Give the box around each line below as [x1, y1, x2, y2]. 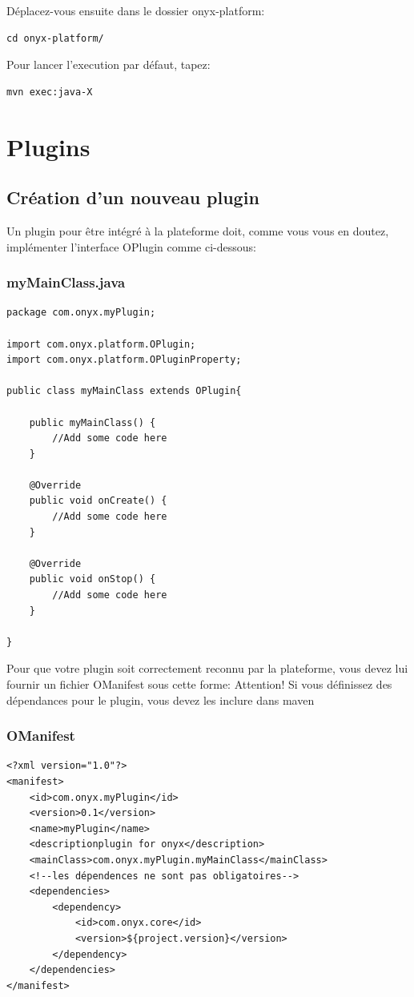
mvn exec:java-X [6, 86, 93, 98]
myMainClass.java [6, 272, 126, 292]
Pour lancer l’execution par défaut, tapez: [6, 56, 211, 73]
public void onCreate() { [29, 495, 167, 507]
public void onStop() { [29, 573, 156, 585]
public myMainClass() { [29, 416, 156, 428]
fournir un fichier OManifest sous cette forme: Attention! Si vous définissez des [6, 676, 392, 693]
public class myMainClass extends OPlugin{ [6, 385, 242, 397]
